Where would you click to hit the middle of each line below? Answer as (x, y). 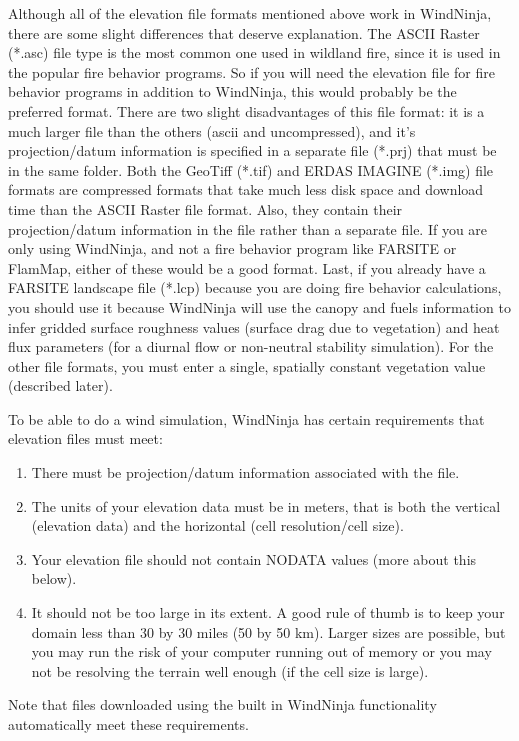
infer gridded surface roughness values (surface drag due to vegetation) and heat (254, 326)
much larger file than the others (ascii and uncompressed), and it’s (212, 130)
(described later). (60, 385)
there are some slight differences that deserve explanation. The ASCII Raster (244, 32)
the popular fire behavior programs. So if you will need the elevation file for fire (251, 71)
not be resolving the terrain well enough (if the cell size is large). (230, 670)
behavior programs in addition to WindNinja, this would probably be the (232, 91)
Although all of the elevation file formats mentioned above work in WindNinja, (250, 13)
